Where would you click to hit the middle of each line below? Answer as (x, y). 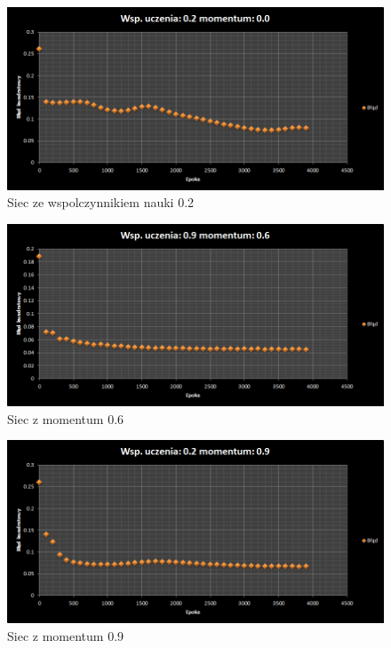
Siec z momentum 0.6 (66, 418)
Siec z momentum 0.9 (66, 635)
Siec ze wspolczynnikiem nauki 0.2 (101, 202)
